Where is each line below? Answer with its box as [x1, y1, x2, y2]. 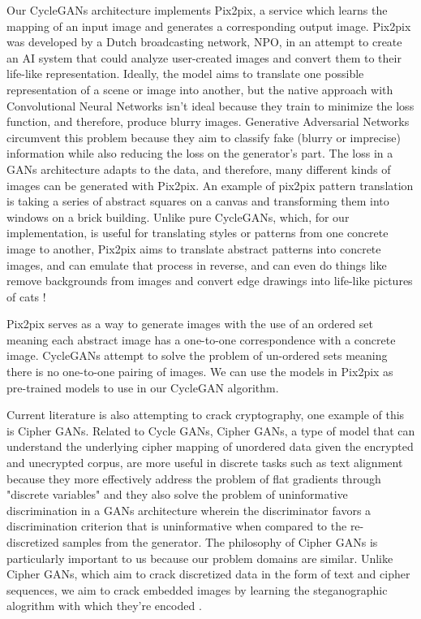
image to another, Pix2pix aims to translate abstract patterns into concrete [6, 240, 381, 257]
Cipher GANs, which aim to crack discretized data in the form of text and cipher [6, 565, 410, 582]
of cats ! [6, 288, 46, 305]
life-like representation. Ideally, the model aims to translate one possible [6, 65, 364, 82]
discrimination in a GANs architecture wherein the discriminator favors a [6, 501, 372, 518]
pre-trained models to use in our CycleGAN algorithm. [6, 379, 279, 396]
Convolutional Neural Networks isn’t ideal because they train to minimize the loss [6, 97, 415, 114]
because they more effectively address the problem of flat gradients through [6, 470, 381, 487]
